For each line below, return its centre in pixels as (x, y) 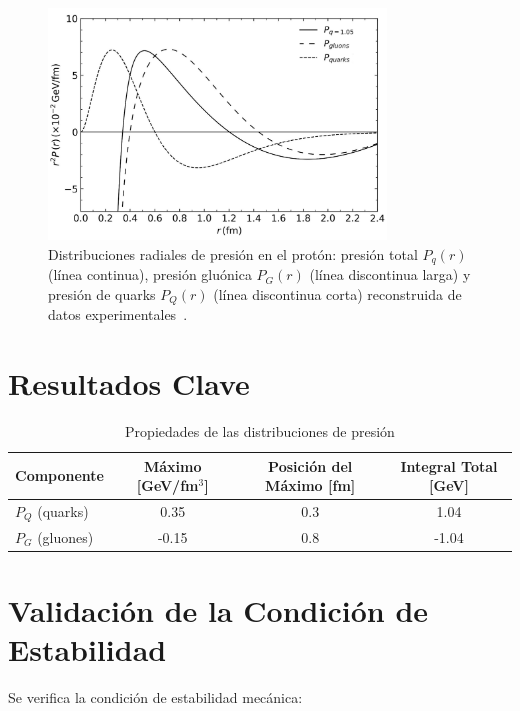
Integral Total (449, 465)
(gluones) (65, 536)
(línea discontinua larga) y (390, 274)
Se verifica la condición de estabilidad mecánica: (155, 697)
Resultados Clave (129, 383)
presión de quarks (102, 293)
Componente (59, 475)
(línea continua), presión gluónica (150, 274)
